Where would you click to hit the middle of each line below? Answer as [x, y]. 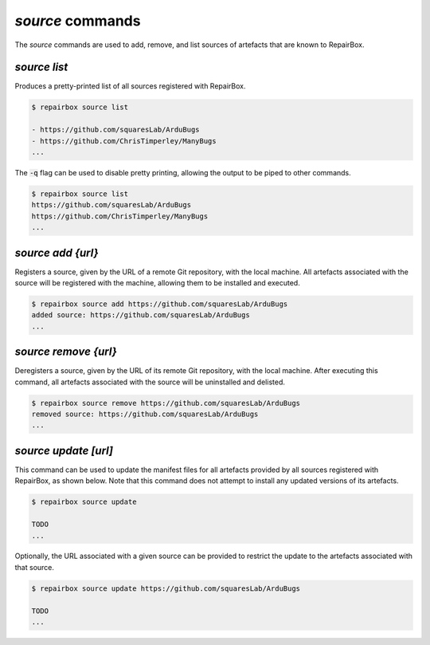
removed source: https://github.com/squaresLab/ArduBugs [145, 414]
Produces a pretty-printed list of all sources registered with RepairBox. [130, 86]
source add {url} [57, 252]
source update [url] [64, 450]
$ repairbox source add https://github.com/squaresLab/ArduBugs [160, 304]
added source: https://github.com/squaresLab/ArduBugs [141, 315]
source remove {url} [66, 352]
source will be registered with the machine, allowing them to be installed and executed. [157, 283]
